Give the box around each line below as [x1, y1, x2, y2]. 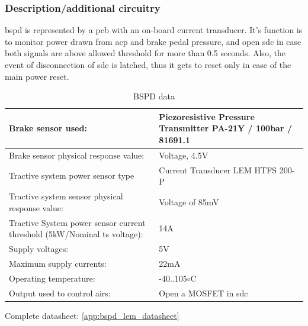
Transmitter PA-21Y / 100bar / [159, 122, 292, 134]
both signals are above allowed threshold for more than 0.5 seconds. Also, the [5, 47, 285, 59]
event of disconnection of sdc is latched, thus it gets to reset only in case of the [5, 59, 291, 70]
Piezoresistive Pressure [159, 110, 255, 122]
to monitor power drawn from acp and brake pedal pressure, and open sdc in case [5, 35, 301, 47]
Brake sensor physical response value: [9, 149, 145, 161]
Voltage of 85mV [159, 195, 219, 208]
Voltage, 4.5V [159, 149, 208, 161]
